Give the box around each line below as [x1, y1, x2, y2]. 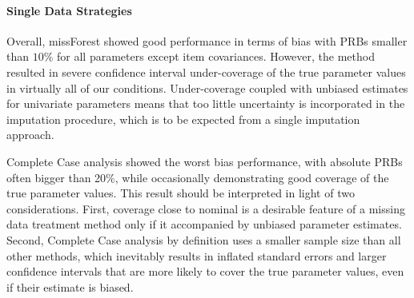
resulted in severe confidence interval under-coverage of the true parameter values [6, 63, 406, 80]
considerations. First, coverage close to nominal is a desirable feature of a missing [6, 200, 405, 217]
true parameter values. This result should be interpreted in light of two [6, 185, 355, 201]
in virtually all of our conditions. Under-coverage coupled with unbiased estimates [6, 79, 408, 96]
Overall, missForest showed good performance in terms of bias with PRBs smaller [6, 32, 408, 49]
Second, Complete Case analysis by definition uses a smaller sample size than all [6, 231, 401, 248]
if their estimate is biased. [6, 278, 134, 295]
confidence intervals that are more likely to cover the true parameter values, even [6, 263, 404, 280]
